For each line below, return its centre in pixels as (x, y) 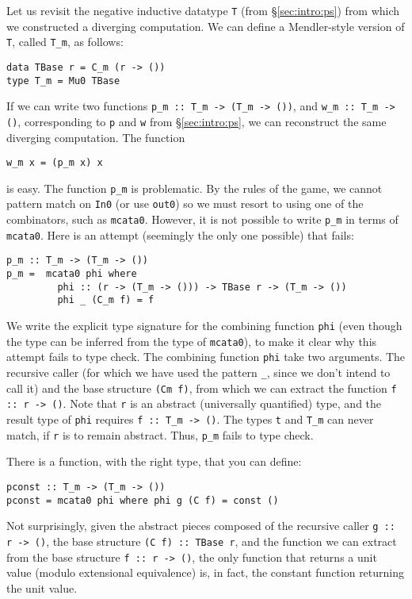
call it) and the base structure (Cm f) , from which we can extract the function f (202, 388)
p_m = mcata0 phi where (72, 274)
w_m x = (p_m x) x (55, 163)
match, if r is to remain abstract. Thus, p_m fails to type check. (160, 434)
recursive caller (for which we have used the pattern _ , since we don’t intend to (198, 372)
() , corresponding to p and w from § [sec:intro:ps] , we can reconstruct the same (196, 121)
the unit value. (42, 587)
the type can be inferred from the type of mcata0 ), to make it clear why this (192, 341)
